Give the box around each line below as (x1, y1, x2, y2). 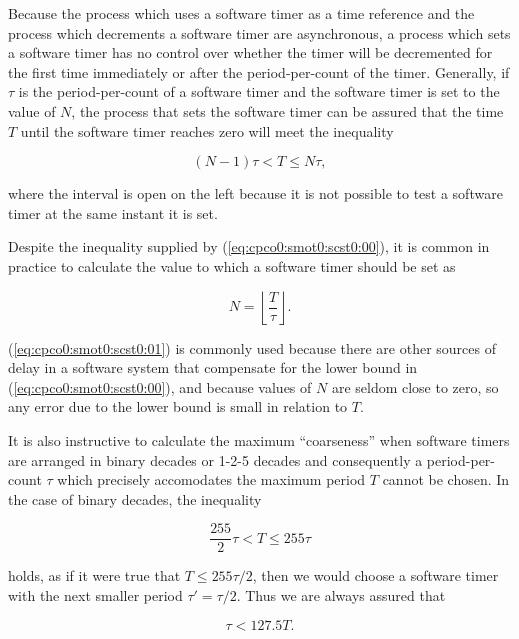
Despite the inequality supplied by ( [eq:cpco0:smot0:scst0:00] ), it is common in (8, 236, 490, 257)
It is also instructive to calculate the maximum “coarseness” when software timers (8, 429, 510, 450)
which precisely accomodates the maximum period (57, 469, 366, 490)
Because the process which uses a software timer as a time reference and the (8, 3, 475, 23)
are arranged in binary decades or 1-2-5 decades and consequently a (8, 449, 423, 470)
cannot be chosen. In (382, 469, 510, 490)
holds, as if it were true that (8, 565, 181, 586)
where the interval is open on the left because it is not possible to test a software (8, 183, 503, 204)
